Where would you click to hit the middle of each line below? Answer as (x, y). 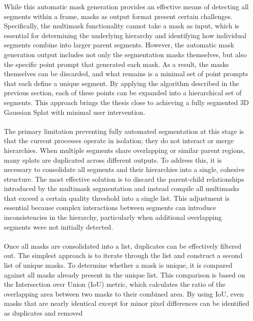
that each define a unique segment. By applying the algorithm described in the (122, 83)
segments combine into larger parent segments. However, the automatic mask (119, 45)
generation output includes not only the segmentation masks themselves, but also (125, 54)
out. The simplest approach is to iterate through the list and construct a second (123, 255)
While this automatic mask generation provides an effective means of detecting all (126, 6)
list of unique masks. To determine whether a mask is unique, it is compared (118, 265)
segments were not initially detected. (58, 226)
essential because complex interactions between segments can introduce (110, 207)
